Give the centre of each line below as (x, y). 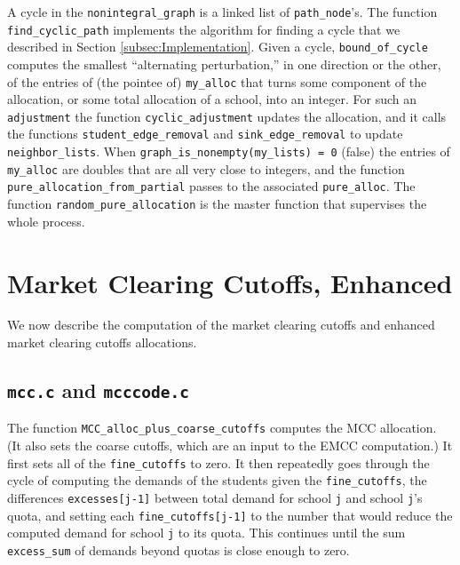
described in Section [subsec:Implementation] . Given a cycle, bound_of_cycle (218, 47)
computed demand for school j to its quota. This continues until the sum (206, 533)
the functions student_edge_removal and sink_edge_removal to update (205, 134)
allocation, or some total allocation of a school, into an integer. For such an (212, 99)
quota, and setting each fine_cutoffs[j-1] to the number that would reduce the (230, 515)
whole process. (46, 221)
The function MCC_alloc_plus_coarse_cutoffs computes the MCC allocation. (222, 428)
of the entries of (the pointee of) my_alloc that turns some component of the (217, 81)
